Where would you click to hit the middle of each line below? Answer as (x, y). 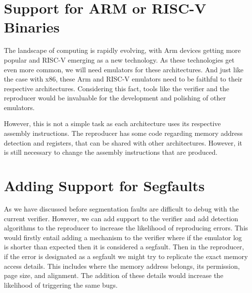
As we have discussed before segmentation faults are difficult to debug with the (121, 208)
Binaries (32, 27)
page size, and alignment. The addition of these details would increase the (114, 275)
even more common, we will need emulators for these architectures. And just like (124, 69)
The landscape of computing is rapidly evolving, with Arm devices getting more (122, 50)
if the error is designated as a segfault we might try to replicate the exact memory (126, 256)
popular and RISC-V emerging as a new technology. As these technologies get (119, 59)
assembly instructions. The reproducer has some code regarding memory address (123, 133)
